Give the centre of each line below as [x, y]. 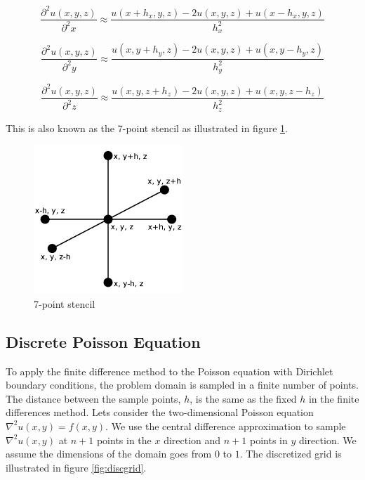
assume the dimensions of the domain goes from [109, 454]
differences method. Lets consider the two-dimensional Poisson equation [160, 412]
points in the [124, 440]
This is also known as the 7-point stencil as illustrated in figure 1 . [147, 128]
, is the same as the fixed [243, 398]
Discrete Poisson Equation [103, 341]
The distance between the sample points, [93, 398]
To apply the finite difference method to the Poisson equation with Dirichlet [170, 371]
